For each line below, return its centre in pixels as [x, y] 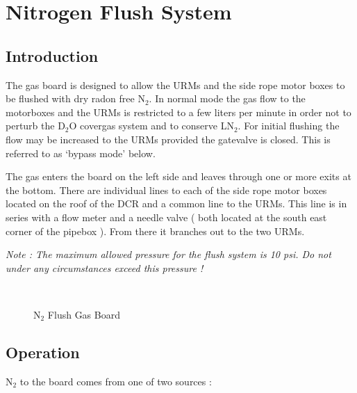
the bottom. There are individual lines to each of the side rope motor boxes [166, 190]
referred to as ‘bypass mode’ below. [81, 153]
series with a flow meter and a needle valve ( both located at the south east [166, 217]
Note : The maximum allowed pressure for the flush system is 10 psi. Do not [168, 254]
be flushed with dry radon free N [75, 98]
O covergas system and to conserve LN [151, 126]
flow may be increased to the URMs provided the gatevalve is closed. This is [168, 139]
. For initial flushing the [289, 126]
